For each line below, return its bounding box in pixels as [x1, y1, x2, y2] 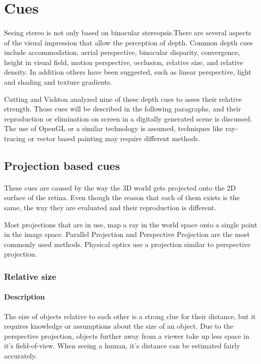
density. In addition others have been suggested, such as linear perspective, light [4, 67, 251, 77]
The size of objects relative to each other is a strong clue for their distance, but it [4, 311, 256, 321]
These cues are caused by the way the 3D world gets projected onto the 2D [4, 182, 236, 193]
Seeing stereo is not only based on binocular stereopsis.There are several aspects [4, 27, 251, 37]
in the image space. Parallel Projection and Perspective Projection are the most [4, 229, 250, 239]
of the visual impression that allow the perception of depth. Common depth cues [4, 37, 253, 47]
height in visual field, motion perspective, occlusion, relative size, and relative [4, 56, 243, 67]
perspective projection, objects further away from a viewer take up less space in [4, 330, 249, 341]
